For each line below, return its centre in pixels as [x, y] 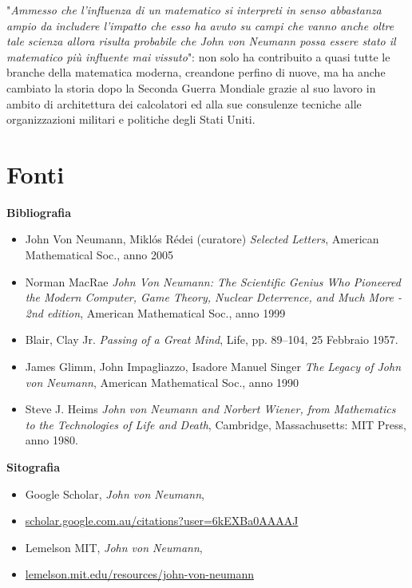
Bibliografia [39, 212]
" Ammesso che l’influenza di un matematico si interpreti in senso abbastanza [194, 10]
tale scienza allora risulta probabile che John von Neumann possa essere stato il [201, 41]
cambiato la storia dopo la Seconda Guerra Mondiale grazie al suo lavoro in [191, 87]
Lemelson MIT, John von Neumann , [114, 547]
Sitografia [34, 467]
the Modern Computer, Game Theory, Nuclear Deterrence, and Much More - [213, 297]
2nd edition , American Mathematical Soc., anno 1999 [155, 312]
